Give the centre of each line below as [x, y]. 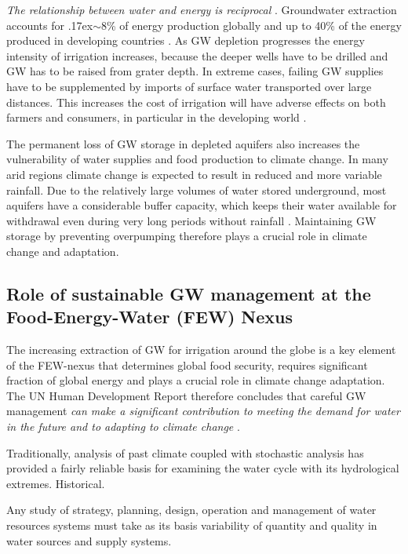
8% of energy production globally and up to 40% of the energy [251, 25]
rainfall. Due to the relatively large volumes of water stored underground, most [197, 190]
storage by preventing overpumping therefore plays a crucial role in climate [187, 236]
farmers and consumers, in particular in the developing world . [157, 117]
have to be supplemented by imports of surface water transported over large [189, 86]
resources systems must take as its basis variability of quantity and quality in [192, 525]
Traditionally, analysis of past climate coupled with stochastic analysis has [185, 452]
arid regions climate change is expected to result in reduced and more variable [194, 174]
